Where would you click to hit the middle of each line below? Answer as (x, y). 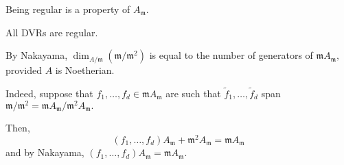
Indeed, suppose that (49, 93)
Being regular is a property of (68, 9)
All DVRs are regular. (52, 32)
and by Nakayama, (45, 152)
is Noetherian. (85, 70)
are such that (193, 93)
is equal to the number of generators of (231, 55)
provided (24, 70)
